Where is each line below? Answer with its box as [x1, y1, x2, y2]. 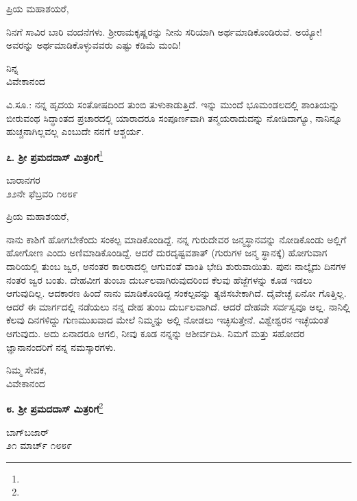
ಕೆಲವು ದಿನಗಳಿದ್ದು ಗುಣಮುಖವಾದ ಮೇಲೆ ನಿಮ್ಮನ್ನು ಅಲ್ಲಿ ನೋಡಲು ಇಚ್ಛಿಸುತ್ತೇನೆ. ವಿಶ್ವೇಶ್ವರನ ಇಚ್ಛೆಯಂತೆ [6, 313, 329, 327]
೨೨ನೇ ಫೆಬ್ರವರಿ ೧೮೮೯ [6, 186, 78, 200]
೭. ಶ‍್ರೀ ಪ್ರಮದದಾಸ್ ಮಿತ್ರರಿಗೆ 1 [6, 147, 103, 164]
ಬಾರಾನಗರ [6, 173, 40, 186]
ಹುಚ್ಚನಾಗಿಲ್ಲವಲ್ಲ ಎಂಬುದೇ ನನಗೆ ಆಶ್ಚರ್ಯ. [6, 124, 144, 138]
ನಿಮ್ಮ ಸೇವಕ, [6, 363, 47, 377]
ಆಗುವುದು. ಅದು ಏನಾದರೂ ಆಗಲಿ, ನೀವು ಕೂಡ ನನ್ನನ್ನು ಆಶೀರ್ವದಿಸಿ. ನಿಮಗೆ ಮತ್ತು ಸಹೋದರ [6, 326, 305, 340]
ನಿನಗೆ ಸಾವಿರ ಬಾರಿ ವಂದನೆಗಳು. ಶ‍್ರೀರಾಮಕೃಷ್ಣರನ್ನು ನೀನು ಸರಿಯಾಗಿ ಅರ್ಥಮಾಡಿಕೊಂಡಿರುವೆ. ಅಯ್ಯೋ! [6, 24, 323, 38]
